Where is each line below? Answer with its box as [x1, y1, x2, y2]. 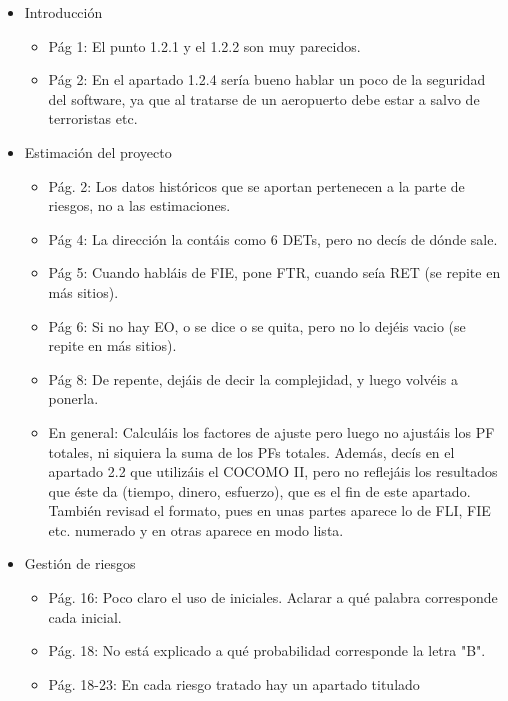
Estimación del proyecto [24, 141, 172, 162]
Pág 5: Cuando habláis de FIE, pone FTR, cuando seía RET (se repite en [48, 262, 501, 283]
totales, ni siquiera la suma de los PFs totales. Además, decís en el [48, 441, 455, 462]
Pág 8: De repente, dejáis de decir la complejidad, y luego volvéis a [48, 368, 458, 389]
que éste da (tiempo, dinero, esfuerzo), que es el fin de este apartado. [48, 480, 471, 501]
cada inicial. [48, 606, 122, 627]
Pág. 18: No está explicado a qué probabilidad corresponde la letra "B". [48, 640, 486, 661]
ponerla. [48, 388, 99, 409]
